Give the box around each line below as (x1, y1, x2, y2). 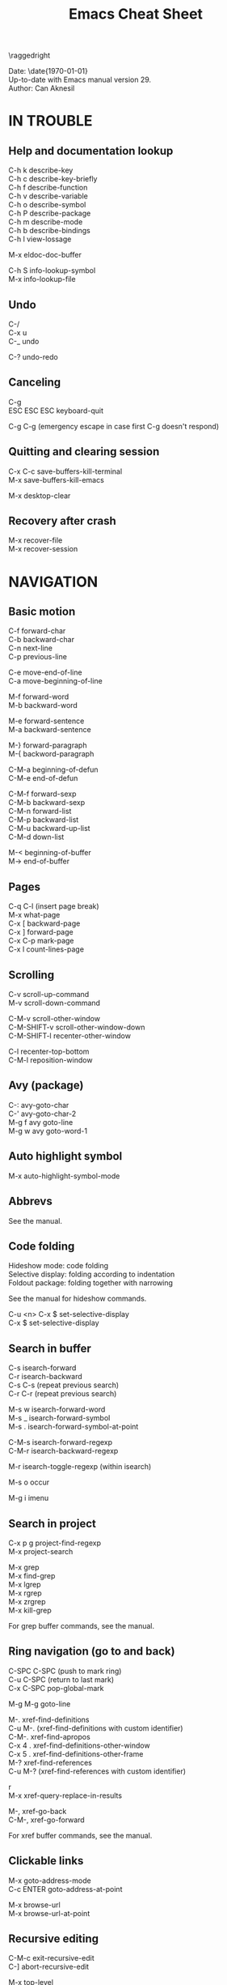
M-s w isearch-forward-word (8, 1404, 106, 1414)
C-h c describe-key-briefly (8, 174, 98, 184)
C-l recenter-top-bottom (8, 1046, 90, 1057)
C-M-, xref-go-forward (8, 1815, 85, 1825)
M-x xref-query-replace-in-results (8, 1791, 123, 1800)
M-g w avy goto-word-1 (8, 1126, 87, 1135)
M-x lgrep (8, 1579, 42, 1589)
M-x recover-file (8, 535, 63, 545)
